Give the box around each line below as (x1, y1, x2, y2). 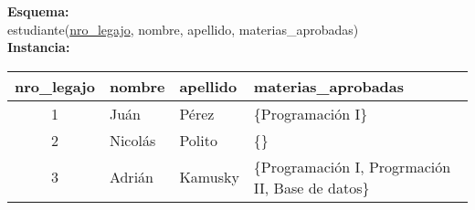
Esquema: (7, 2, 69, 20)
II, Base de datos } (253, 176, 370, 198)
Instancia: (7, 37, 70, 57)
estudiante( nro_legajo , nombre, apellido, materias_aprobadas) (7, 19, 359, 38)
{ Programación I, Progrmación (253, 155, 451, 177)
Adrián (109, 166, 153, 188)
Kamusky (179, 166, 239, 188)
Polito (179, 129, 217, 151)
